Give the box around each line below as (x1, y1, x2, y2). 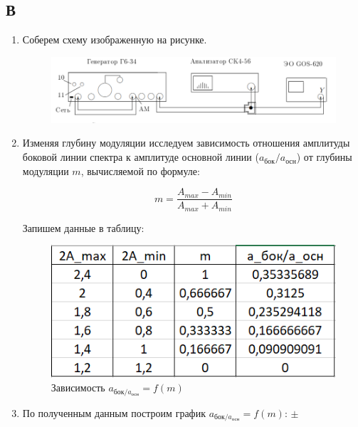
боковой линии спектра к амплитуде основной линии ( (22, 149, 259, 164)
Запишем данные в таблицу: (22, 220, 144, 235)
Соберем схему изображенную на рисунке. (22, 32, 207, 47)
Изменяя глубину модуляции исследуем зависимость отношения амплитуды (22, 135, 350, 150)
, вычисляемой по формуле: (80, 163, 200, 178)
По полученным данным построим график (22, 405, 206, 420)
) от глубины (296, 149, 352, 164)
